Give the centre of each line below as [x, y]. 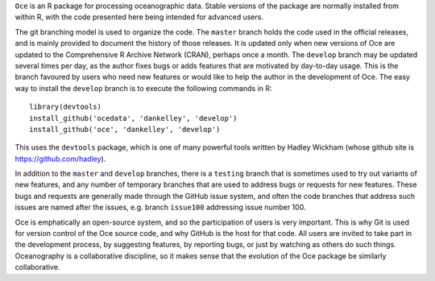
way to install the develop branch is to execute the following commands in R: [144, 88]
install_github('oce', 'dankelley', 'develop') [125, 129]
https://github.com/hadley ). [60, 159]
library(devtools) [66, 107]
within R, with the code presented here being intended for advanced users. [139, 17]
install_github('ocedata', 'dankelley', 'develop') [133, 118]
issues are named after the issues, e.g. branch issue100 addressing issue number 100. [160, 207]
